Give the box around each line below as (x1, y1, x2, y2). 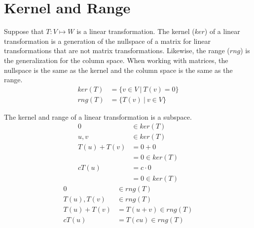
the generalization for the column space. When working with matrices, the (4, 55, 228, 65)
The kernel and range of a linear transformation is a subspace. (4, 111, 192, 122)
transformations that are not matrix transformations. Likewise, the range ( (4, 45, 230, 56)
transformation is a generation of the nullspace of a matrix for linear (4, 35, 211, 46)
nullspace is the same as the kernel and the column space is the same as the (4, 65, 233, 75)
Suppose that (4, 26, 44, 36)
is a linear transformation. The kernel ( (76, 26, 195, 36)
